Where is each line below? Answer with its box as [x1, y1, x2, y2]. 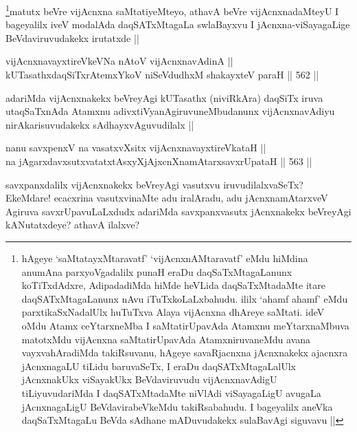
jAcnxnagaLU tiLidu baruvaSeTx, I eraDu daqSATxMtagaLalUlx [21, 358, 296, 373]
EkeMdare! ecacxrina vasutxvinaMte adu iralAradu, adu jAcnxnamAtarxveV [5, 191, 328, 205]
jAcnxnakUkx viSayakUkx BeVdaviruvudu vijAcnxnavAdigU [21, 372, 277, 387]
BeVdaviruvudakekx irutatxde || [5, 30, 139, 45]
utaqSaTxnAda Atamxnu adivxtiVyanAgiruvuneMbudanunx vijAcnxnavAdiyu [5, 104, 335, 118]
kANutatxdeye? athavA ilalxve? [5, 217, 140, 232]
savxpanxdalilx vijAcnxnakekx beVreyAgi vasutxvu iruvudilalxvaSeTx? [5, 177, 303, 191]
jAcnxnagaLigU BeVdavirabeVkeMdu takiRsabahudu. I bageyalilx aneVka [21, 399, 333, 413]
